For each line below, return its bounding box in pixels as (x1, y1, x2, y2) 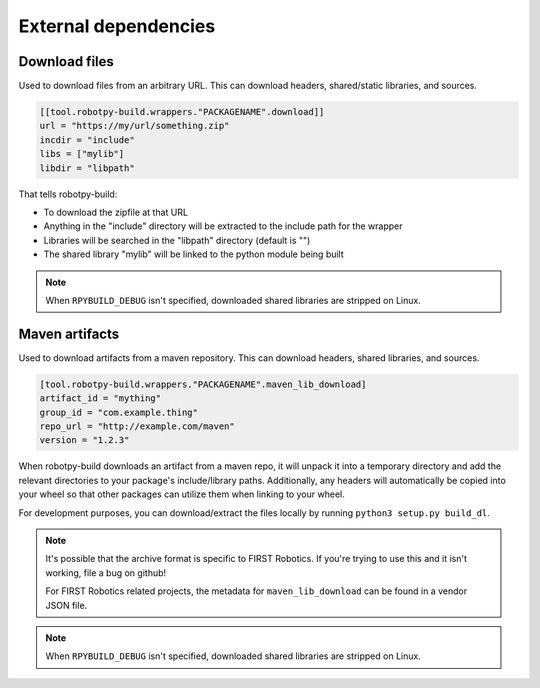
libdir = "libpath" (39, 162, 135, 174)
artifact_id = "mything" (39, 393, 162, 404)
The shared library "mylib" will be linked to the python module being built (43, 248, 344, 260)
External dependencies (18, 15, 216, 37)
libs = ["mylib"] (39, 148, 125, 160)
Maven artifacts (18, 325, 120, 342)
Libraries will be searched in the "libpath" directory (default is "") (43, 234, 311, 246)
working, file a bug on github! (45, 566, 167, 579)
